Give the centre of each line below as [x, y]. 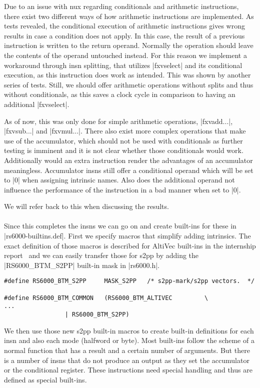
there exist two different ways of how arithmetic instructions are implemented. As [129, 16]
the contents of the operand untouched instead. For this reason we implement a [125, 55]
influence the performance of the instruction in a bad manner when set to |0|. [122, 189]
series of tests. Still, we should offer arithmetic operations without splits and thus [129, 84]
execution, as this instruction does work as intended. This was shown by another [127, 75]
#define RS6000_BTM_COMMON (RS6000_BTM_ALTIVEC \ [106, 298]
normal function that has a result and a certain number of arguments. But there [127, 350]
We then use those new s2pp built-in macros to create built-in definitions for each [129, 330]
